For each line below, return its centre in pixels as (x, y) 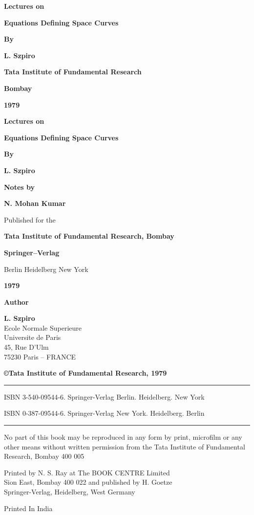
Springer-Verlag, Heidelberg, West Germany (70, 492)
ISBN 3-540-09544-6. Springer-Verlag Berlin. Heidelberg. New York (104, 396)
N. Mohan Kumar (35, 203)
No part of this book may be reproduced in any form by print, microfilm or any (123, 437)
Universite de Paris (32, 337)
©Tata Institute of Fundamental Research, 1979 (85, 373)
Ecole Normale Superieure (43, 327)
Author (16, 302)
